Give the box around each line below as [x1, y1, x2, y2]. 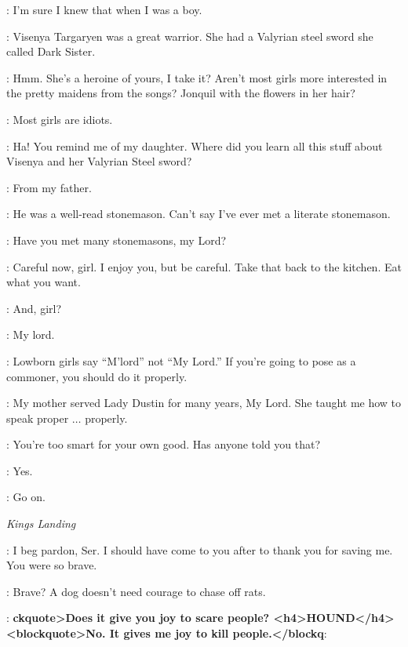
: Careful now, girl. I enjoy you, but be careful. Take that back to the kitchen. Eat [6, 258, 402, 274]
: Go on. [6, 489, 46, 505]
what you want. [6, 274, 81, 290]
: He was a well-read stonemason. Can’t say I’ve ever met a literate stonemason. [6, 205, 391, 222]
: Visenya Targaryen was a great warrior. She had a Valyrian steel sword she [6, 27, 373, 44]
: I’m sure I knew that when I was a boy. [6, 2, 202, 17]
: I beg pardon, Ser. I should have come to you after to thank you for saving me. [6, 541, 393, 558]
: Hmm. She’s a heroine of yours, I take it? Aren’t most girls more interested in [6, 69, 388, 85]
